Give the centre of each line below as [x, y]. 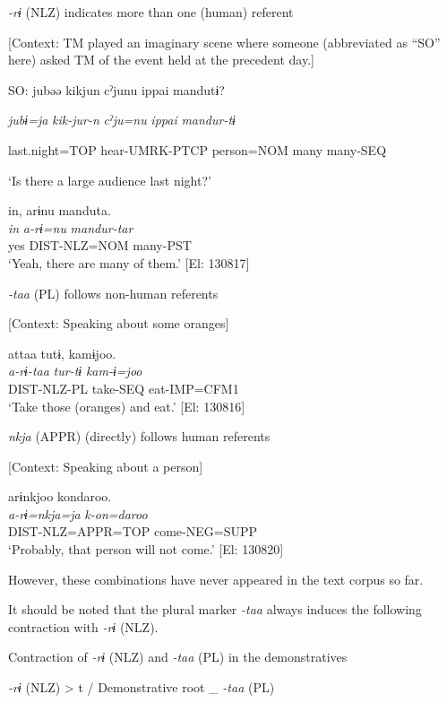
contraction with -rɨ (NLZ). [83, 626]
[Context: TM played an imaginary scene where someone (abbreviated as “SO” [224, 42]
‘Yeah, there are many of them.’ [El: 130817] [129, 262]
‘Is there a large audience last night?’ [110, 180]
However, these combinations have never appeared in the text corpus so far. [216, 579]
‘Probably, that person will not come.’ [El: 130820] [146, 549]
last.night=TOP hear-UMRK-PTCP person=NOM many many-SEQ [198, 149]
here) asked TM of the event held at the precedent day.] [161, 60]
